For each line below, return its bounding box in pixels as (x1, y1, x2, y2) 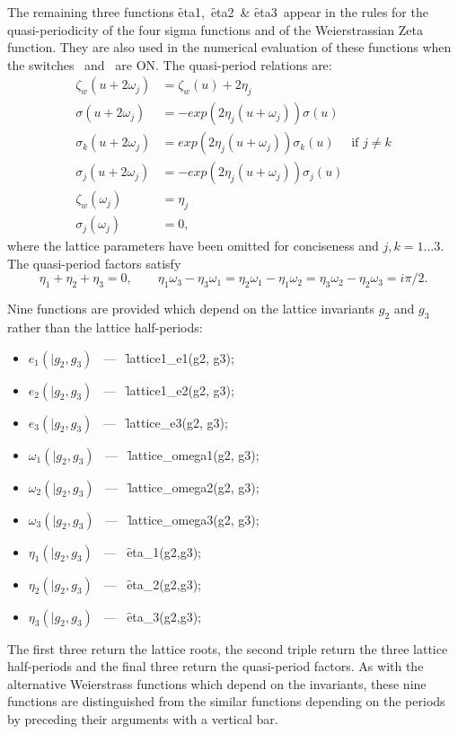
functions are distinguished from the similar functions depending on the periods (7, 692, 445, 711)
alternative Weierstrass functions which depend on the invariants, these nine (7, 674, 427, 693)
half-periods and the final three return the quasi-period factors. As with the (7, 657, 424, 676)
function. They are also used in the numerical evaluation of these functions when (7, 38, 452, 57)
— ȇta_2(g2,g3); (103, 574, 201, 593)
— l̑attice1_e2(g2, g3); (103, 380, 234, 399)
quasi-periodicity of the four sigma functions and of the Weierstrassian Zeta (7, 20, 424, 39)
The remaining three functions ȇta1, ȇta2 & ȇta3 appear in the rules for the (7, 3, 428, 21)
